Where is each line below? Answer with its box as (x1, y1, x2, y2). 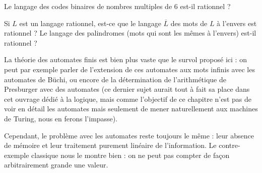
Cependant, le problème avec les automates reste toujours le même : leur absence (4, 130, 254, 140)
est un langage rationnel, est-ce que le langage (19, 18, 161, 28)
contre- (219, 140, 240, 150)
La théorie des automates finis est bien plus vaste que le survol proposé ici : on (4, 54, 247, 65)
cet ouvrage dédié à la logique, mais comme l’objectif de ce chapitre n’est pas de (4, 93, 252, 104)
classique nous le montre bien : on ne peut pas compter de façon (31, 149, 230, 160)
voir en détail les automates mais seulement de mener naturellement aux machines (4, 103, 258, 114)
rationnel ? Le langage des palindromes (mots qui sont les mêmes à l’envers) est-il (4, 28, 256, 38)
